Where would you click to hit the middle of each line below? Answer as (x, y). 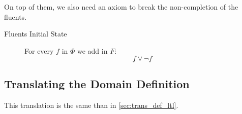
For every (39, 50)
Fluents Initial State (36, 34)
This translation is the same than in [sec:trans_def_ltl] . (91, 105)
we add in (92, 50)
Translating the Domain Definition (97, 83)
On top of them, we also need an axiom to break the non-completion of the (121, 7)
